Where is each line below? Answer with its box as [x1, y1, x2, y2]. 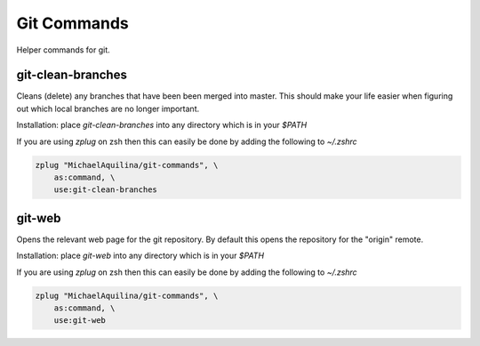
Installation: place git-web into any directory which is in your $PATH [16, 250, 265, 262]
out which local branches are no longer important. [16, 103, 200, 114]
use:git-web [53, 316, 107, 326]
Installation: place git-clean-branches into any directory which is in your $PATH [16, 120, 308, 131]
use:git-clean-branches [53, 185, 157, 195]
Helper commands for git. [16, 44, 110, 55]
